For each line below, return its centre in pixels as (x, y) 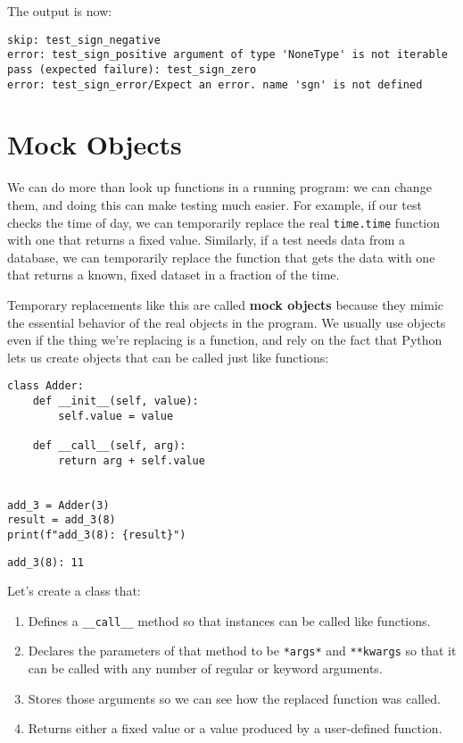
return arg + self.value (132, 460)
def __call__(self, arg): (109, 445)
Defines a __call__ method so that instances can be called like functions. (229, 620)
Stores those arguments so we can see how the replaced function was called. (234, 698)
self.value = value (116, 416)
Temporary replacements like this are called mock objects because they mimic (225, 304)
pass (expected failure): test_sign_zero (132, 69)
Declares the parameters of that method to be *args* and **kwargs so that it (242, 651)
